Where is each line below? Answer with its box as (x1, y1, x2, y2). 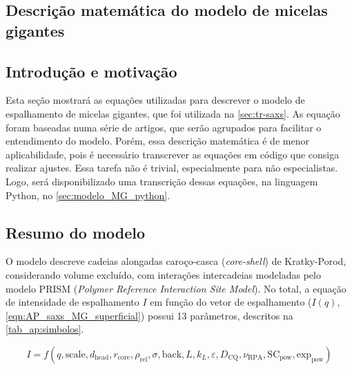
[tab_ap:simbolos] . (6, 322, 84, 336)
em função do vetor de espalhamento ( (150, 295, 312, 309)
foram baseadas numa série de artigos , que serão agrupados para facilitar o (6, 120, 322, 134)
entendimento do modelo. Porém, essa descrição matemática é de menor (6, 133, 309, 148)
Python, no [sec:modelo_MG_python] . (6, 187, 170, 202)
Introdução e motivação (6, 60, 177, 82)
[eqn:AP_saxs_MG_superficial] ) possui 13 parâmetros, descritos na (6, 308, 293, 322)
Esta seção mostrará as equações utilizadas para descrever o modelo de (6, 93, 305, 107)
